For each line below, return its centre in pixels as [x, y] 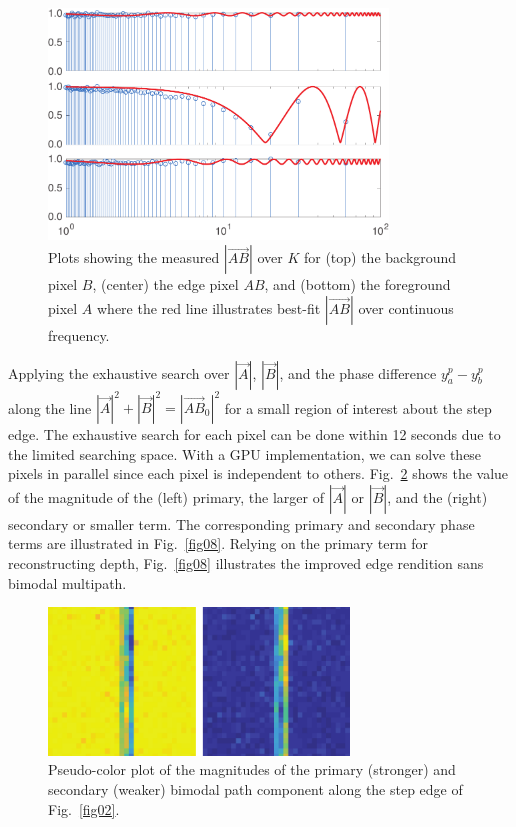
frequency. [79, 334]
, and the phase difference [358, 372]
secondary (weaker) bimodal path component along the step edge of [255, 789]
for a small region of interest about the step [358, 407]
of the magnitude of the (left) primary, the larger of [166, 496]
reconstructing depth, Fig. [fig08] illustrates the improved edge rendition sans [246, 563]
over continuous [406, 307]
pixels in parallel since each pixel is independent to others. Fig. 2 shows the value [258, 473]
